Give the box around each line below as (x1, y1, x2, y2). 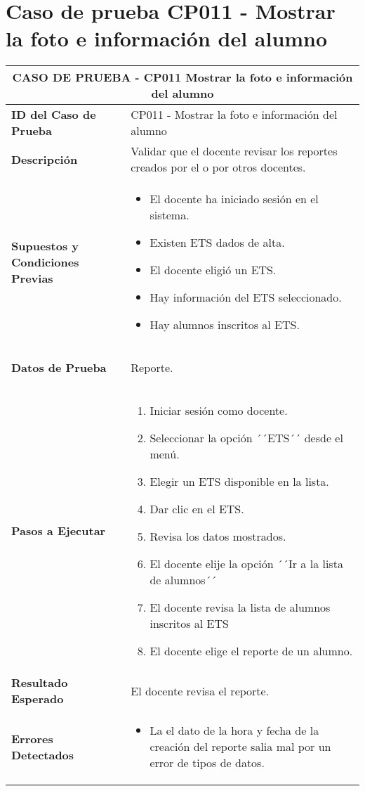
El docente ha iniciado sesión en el (150, 191, 319, 207)
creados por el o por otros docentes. (131, 159, 306, 176)
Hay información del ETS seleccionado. (150, 289, 342, 306)
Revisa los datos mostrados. (150, 528, 286, 545)
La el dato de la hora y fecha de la (150, 722, 319, 739)
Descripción (11, 150, 78, 167)
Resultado (11, 674, 68, 691)
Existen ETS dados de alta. (150, 234, 285, 251)
